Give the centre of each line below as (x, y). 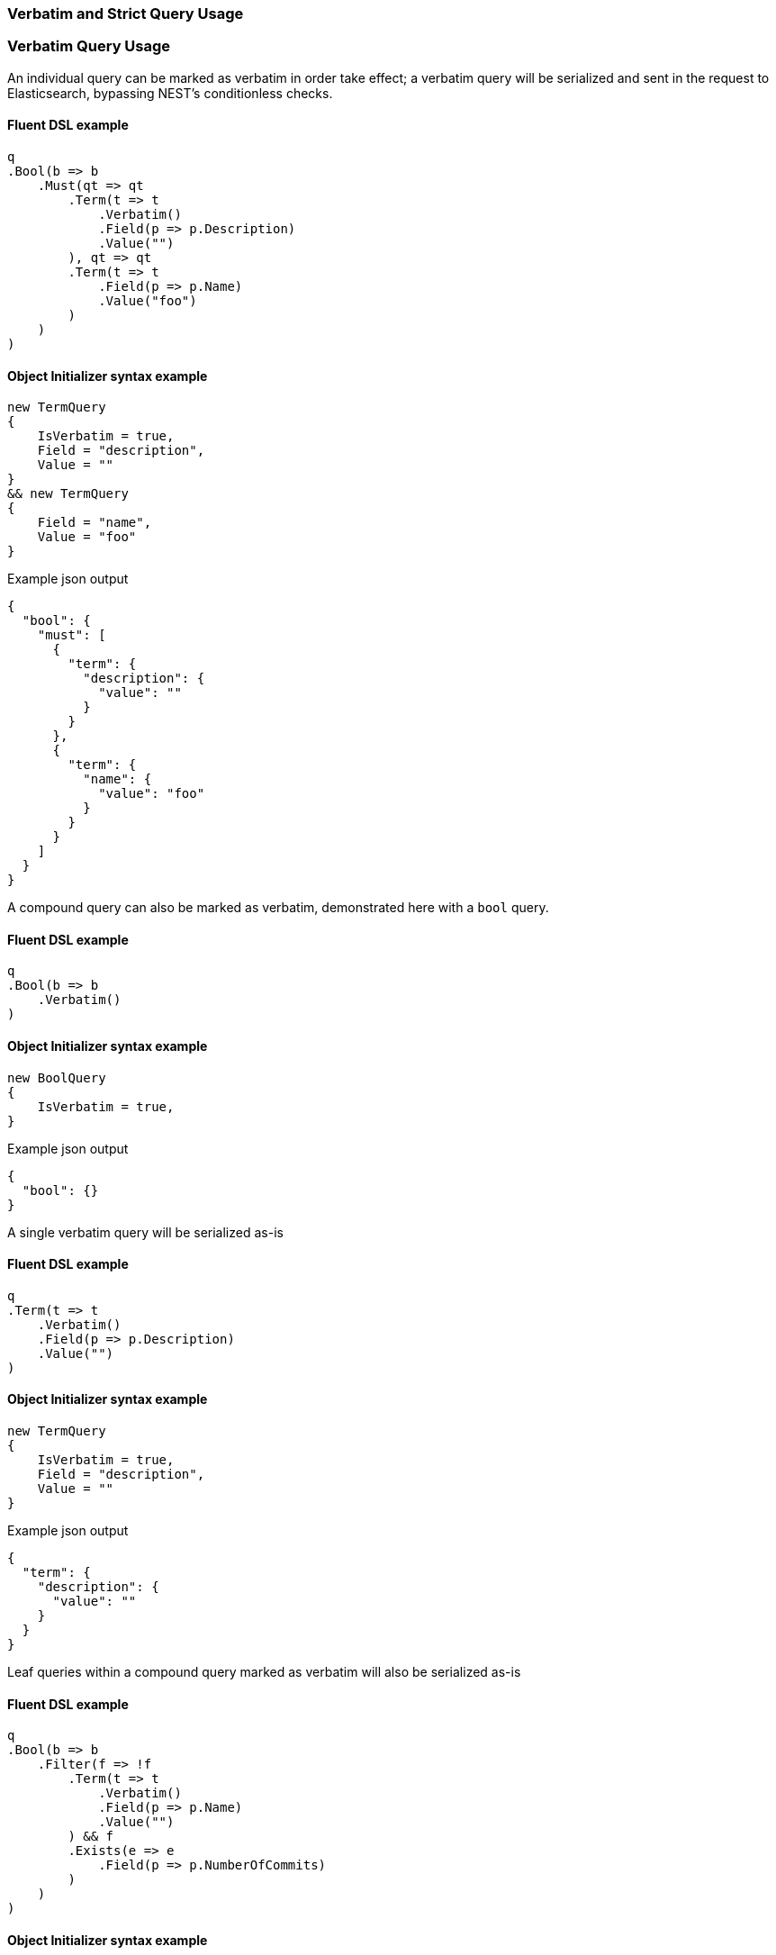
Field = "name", (95, 523)
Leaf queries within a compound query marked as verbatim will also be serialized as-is (264, 1672)
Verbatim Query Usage (89, 46)
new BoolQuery (57, 1077)
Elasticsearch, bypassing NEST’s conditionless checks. (170, 93)
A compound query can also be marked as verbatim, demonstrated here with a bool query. (278, 908)
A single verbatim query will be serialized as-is (145, 1232)
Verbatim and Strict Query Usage (126, 14)
